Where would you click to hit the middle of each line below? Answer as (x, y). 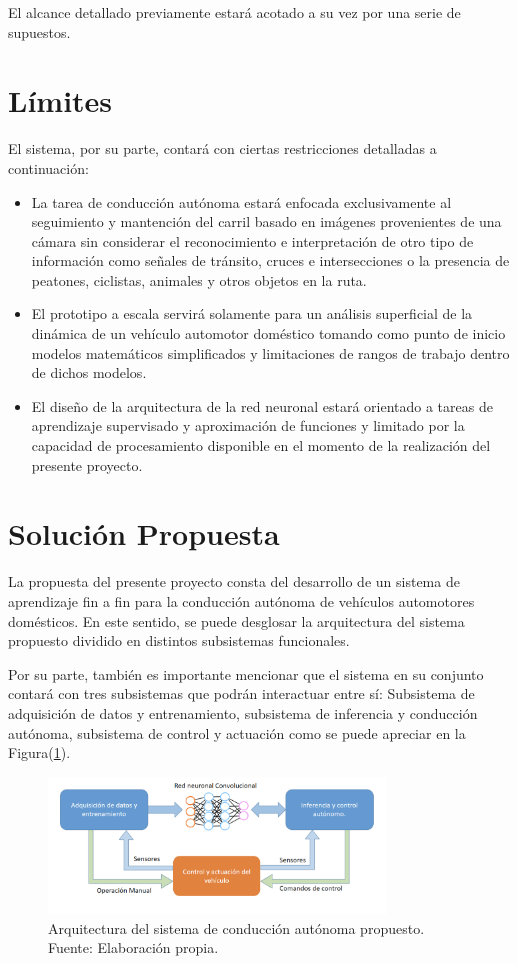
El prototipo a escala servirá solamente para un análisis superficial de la (252, 313)
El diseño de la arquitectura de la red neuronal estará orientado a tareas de (262, 405)
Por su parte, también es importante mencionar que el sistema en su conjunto (246, 673)
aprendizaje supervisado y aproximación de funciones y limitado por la (248, 425)
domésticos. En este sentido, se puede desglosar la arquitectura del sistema (236, 620)
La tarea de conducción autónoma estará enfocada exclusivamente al (241, 201)
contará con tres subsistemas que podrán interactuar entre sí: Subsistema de (241, 693)
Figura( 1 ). (39, 752)
